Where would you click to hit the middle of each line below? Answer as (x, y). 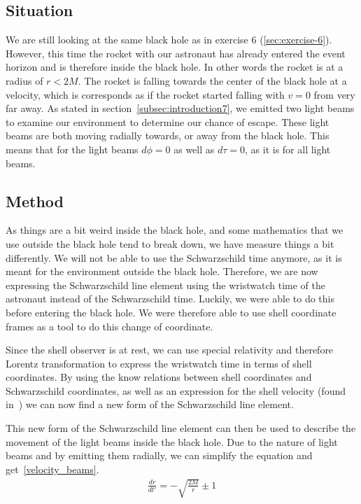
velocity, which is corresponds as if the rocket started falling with (145, 94)
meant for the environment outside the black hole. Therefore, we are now (162, 271)
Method (35, 201)
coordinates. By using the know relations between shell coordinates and (159, 377)
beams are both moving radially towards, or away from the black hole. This (168, 135)
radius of (24, 80)
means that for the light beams (72, 149)
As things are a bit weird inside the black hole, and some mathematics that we (175, 230)
